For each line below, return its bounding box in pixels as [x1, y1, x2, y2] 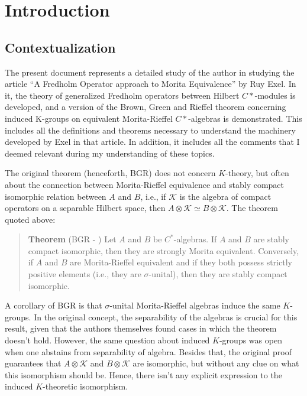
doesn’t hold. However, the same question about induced [5, 334, 210, 346]
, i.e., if [140, 190, 166, 202]
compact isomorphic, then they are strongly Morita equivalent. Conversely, [28, 244, 299, 257]
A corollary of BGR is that [5, 299, 102, 311]
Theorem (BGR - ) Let [28, 233, 117, 245]
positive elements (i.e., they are [28, 268, 141, 280]
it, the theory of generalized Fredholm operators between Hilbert [5, 89, 240, 101]
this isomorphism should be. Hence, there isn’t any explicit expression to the [5, 368, 282, 381]
